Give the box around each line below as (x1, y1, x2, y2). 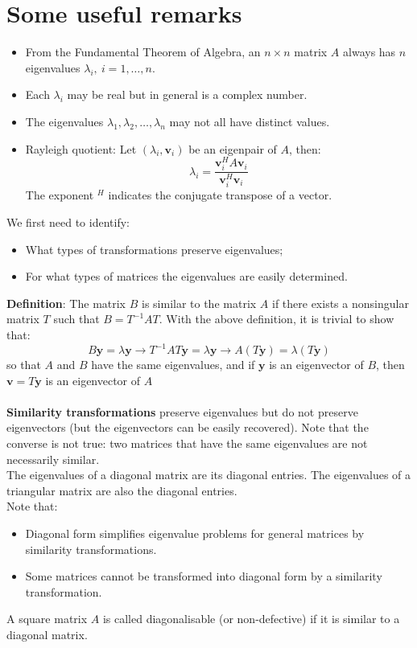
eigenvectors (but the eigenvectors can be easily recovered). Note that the (6, 419, 369, 436)
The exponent (25, 187, 94, 203)
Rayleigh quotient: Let (25, 140, 137, 157)
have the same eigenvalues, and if (91, 356, 255, 373)
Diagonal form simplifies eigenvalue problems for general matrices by (25, 525, 365, 542)
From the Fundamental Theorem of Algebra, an (25, 43, 261, 60)
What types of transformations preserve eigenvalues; (25, 240, 283, 257)
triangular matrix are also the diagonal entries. (6, 482, 237, 498)
